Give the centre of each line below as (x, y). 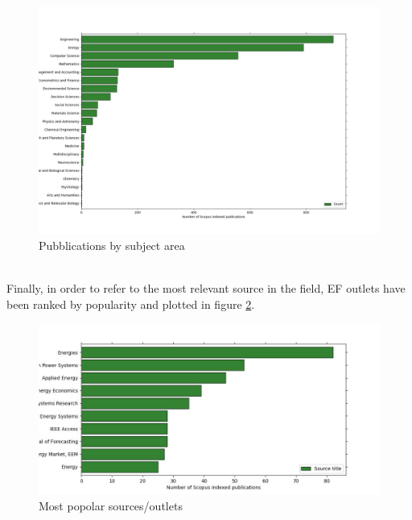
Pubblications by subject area (112, 245)
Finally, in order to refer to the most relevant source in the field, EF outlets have (206, 288)
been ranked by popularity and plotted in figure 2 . (131, 304)
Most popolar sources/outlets (111, 505)
